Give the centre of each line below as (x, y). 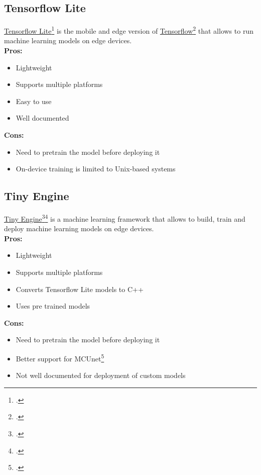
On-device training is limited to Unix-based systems (96, 169)
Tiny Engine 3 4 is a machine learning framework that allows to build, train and (125, 218)
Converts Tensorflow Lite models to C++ (80, 289)
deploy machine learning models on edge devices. (79, 228)
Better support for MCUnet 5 (60, 358)
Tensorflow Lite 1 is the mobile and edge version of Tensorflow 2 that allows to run (129, 30)
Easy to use (34, 101)
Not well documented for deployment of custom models (101, 375)
